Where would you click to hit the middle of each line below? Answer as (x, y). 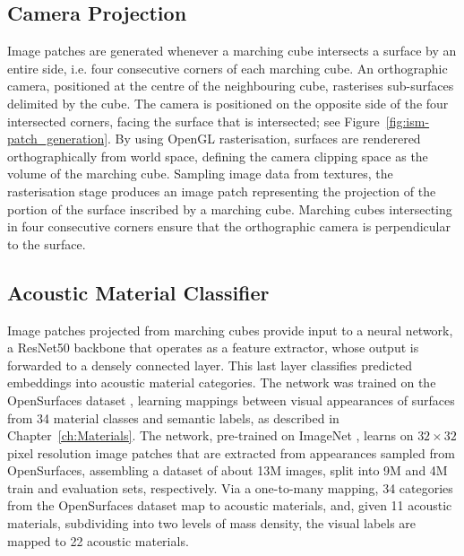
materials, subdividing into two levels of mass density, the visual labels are (212, 523)
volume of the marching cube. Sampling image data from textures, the (200, 174)
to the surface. (47, 243)
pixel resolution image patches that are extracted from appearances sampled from (231, 452)
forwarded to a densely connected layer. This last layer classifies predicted (210, 365)
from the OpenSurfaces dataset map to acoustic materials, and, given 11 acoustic (230, 505)
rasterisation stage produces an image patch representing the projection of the (222, 191)
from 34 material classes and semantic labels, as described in (173, 417)
